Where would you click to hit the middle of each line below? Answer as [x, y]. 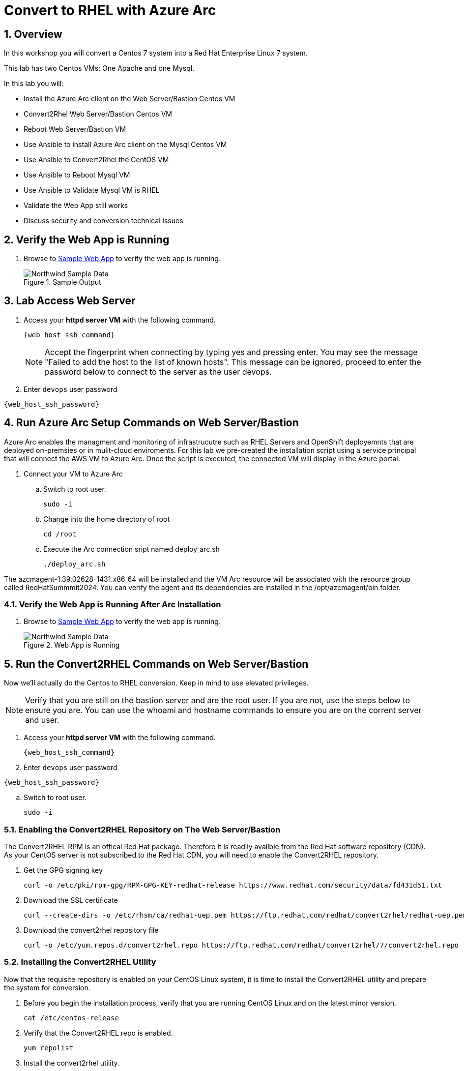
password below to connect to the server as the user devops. [158, 372]
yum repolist [49, 1048]
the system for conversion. [47, 987]
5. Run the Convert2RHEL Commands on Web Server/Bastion [156, 664]
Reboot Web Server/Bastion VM [75, 129]
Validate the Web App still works [76, 206]
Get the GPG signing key [63, 870]
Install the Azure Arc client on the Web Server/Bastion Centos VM [130, 99]
